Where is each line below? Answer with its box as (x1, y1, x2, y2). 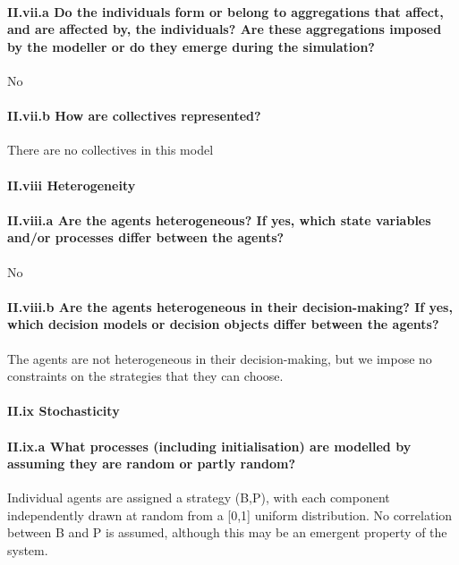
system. (7, 541, 48, 560)
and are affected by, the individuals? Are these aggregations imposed (7, 20, 442, 38)
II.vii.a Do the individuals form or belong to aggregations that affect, (7, 2, 444, 21)
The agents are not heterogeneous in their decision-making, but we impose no (7, 349, 432, 367)
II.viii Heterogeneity (7, 175, 136, 194)
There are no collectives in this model (7, 140, 214, 159)
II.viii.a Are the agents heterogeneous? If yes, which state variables (7, 210, 431, 229)
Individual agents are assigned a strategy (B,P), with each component (7, 488, 390, 507)
